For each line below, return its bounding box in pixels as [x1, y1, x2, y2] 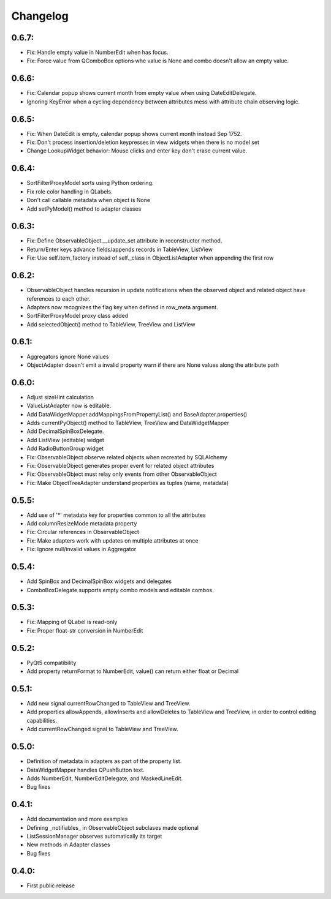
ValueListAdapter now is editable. [26, 402, 112, 410]
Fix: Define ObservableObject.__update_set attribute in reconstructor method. [26, 237, 223, 244]
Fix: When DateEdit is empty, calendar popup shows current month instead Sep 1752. [26, 130, 242, 137]
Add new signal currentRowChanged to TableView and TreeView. [26, 700, 191, 707]
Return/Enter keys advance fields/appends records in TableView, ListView [26, 246, 213, 253]
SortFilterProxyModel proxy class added [26, 312, 129, 320]
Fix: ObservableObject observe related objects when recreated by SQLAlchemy [26, 453, 228, 461]
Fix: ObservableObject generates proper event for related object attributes [26, 462, 215, 469]
